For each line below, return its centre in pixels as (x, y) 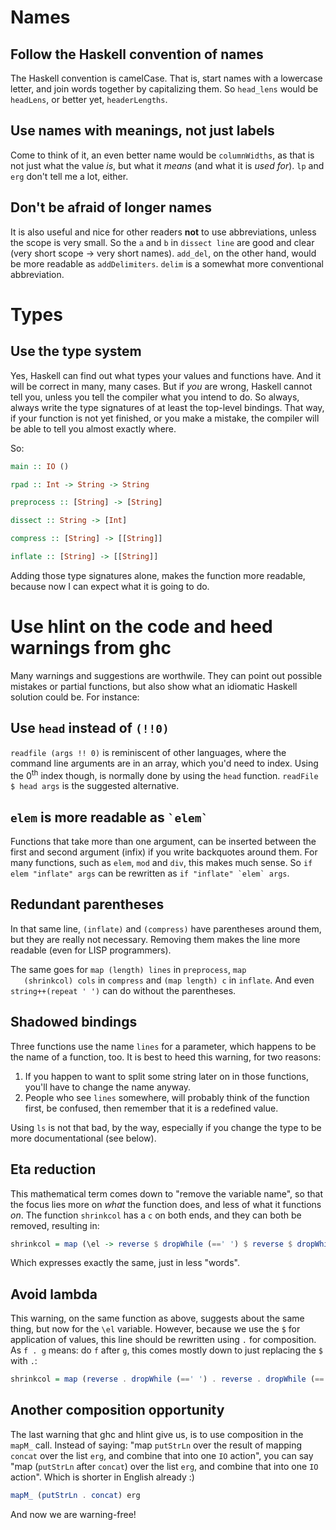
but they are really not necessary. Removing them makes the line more (155, 939)
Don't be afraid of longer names (111, 207)
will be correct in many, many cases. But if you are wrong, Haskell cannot (161, 386)
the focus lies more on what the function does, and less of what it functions (166, 1204)
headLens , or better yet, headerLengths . (89, 99)
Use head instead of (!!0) (90, 728)
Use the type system (76, 351)
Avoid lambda (54, 1294)
